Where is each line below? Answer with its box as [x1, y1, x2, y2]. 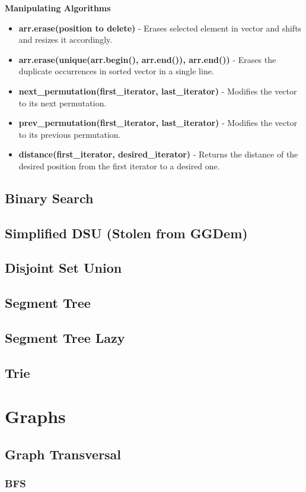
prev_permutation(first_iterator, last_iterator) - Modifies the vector [18, 116, 297, 129]
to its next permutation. [18, 96, 107, 109]
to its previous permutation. [18, 128, 121, 140]
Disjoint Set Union [5, 258, 122, 277]
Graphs [5, 404, 66, 428]
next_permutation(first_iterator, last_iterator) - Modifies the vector [18, 84, 297, 97]
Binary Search [5, 188, 94, 207]
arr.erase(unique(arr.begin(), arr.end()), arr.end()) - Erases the [18, 53, 276, 65]
